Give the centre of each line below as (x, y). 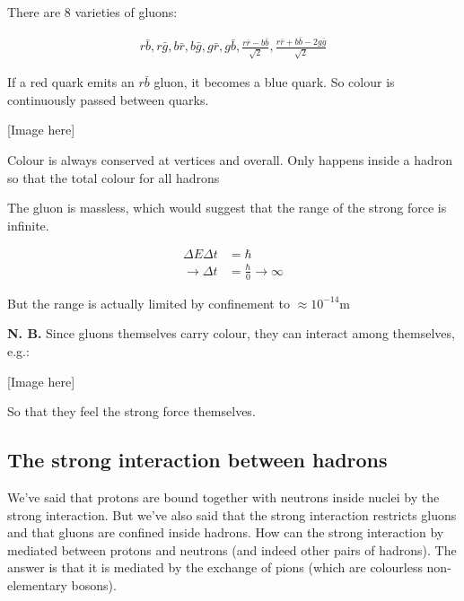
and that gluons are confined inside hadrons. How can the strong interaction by (226, 532)
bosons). (94, 584)
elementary (37, 584)
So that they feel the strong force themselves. (131, 411)
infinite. (28, 225)
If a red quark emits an (71, 82)
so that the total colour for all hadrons (114, 177)
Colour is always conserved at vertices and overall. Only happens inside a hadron (230, 159)
